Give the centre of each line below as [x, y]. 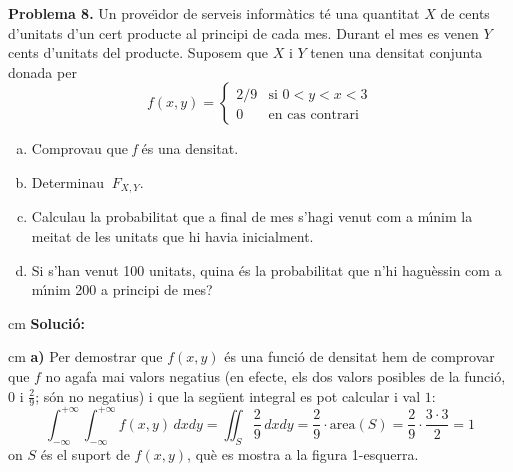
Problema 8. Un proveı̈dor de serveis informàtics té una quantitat [214, 13]
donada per [42, 71]
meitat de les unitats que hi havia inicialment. [172, 236]
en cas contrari [313, 115]
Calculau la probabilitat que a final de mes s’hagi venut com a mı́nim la [252, 216]
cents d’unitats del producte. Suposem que [138, 52]
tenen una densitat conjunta [396, 52]
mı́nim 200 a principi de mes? [122, 289]
